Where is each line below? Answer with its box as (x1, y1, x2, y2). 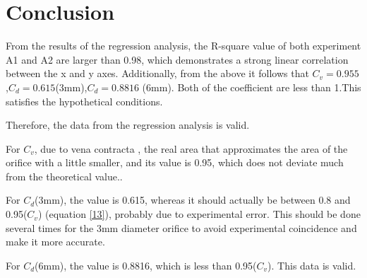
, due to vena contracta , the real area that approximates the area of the (34, 141, 348, 156)
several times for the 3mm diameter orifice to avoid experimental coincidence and (6, 220, 357, 235)
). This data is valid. (267, 257, 356, 272)
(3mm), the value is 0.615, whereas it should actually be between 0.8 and (35, 192, 351, 207)
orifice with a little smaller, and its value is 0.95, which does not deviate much (6, 155, 344, 170)
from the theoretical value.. (6, 168, 123, 183)
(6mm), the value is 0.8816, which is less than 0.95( (35, 257, 257, 272)
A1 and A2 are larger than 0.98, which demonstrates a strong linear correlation (6, 52, 349, 66)
